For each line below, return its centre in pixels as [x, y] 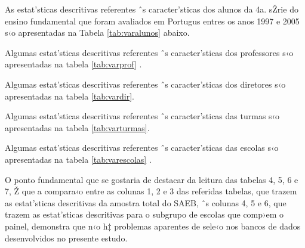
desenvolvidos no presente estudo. [66, 238]
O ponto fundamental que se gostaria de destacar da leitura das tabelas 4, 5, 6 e [152, 179]
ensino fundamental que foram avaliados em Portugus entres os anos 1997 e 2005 [152, 21]
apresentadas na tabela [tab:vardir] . [70, 96]
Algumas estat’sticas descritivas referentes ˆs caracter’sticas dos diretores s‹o [145, 84]
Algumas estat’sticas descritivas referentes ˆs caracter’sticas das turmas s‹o [142, 116]
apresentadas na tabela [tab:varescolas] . [78, 159]
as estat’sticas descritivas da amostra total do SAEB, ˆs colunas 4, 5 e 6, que [146, 202]
